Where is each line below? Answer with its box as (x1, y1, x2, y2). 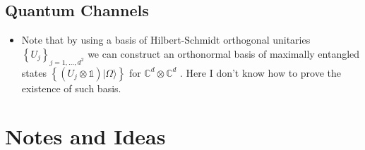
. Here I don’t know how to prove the (180, 65, 341, 80)
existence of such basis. (21, 80, 121, 95)
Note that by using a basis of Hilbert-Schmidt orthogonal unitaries (21, 32, 311, 47)
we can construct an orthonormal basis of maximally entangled (88, 46, 360, 61)
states (21, 65, 47, 80)
